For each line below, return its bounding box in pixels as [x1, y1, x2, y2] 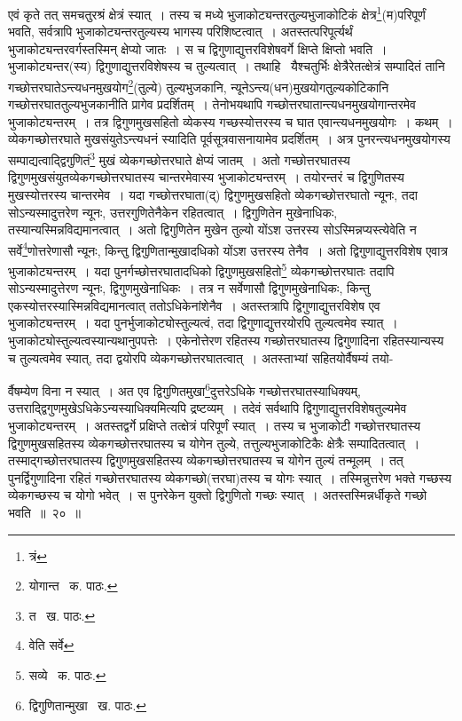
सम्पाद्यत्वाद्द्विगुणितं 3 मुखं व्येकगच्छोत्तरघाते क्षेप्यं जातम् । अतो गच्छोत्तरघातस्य [8, 148, 350, 169]
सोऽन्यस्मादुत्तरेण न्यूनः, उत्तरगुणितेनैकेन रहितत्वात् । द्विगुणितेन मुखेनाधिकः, [8, 202, 338, 221]
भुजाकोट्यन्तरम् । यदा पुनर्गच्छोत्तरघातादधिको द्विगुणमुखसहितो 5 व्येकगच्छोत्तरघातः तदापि [8, 258, 395, 280]
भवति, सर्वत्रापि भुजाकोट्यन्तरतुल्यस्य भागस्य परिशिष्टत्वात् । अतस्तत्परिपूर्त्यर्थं [8, 22, 353, 41]
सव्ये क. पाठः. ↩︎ [28, 665, 106, 684]
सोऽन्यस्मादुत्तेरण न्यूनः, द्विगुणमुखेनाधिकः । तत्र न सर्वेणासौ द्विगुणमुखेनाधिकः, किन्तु [8, 279, 371, 297]
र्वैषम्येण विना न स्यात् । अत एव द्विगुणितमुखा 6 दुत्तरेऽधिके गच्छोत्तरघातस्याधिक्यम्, [8, 379, 361, 400]
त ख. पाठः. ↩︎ [28, 606, 96, 624]
